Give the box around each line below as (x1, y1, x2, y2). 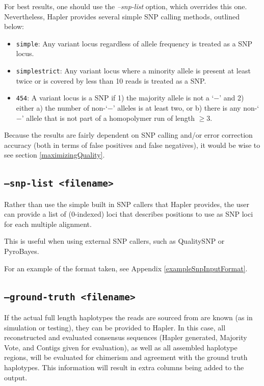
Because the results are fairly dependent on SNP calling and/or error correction (4, 130, 253, 140)
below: (4, 21, 24, 32)
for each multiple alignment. (4, 218, 92, 229)
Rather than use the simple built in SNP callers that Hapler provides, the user (4, 198, 249, 209)
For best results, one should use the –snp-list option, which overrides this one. (4, 1, 247, 11)
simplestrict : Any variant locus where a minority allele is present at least (16, 65, 251, 76)
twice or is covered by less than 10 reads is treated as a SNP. (16, 75, 206, 86)
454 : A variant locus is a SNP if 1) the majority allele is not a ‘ (16, 92, 214, 103)
